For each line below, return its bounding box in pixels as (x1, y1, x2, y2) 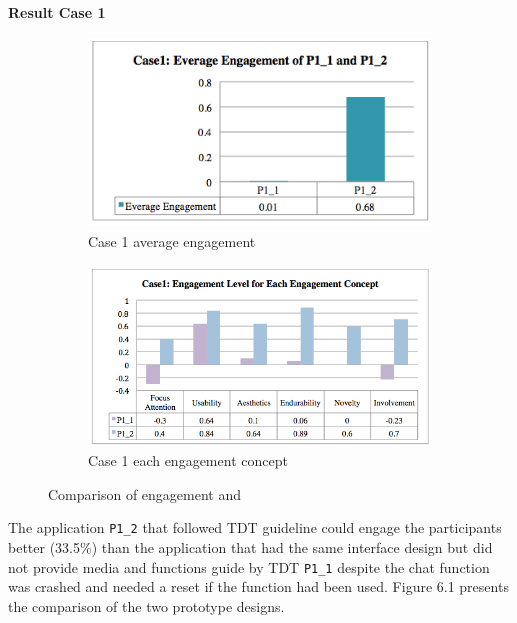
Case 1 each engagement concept (88, 450, 288, 471)
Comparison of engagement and (48, 483, 242, 504)
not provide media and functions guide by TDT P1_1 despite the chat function (8, 556, 490, 577)
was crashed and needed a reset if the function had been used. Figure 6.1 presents (8, 576, 509, 597)
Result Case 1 (8, 2, 106, 22)
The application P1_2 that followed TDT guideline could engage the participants (8, 517, 502, 538)
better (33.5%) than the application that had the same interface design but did (8, 536, 493, 557)
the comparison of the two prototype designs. (8, 595, 285, 616)
